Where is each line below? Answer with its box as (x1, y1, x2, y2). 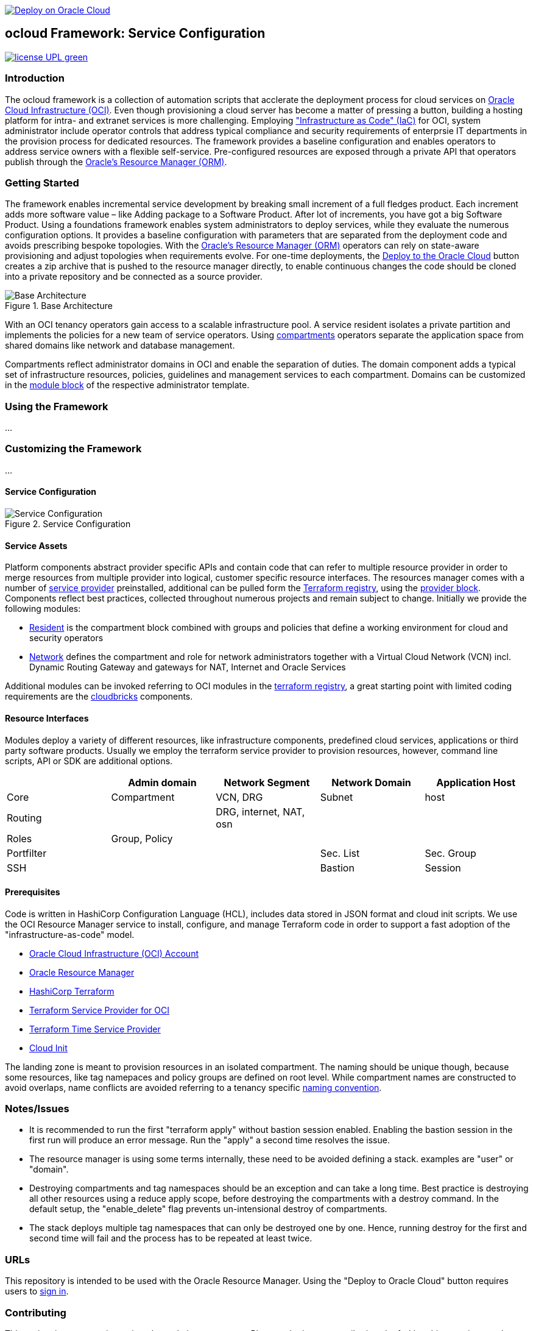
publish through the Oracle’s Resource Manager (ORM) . (5, 156, 227, 167)
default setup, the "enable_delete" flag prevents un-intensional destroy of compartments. (29, 1204, 387, 1215)
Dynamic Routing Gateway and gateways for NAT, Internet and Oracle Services (29, 662, 346, 673)
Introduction (5, 72, 65, 85)
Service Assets (5, 540, 68, 551)
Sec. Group (425, 847, 476, 859)
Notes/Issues (5, 1102, 69, 1115)
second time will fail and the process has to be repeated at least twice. (29, 1233, 312, 1244)
